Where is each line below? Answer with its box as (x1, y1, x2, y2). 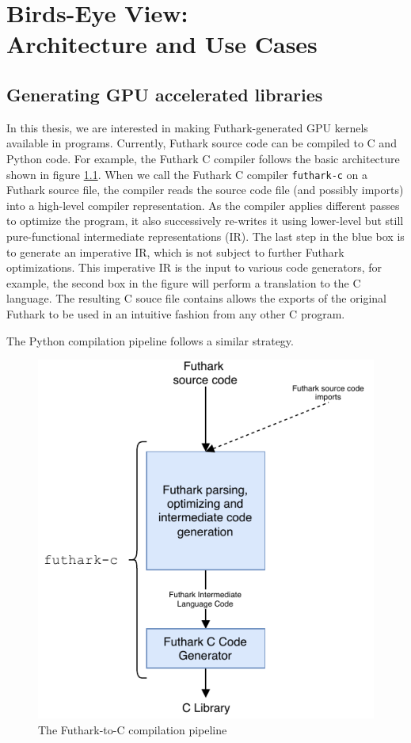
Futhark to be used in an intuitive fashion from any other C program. (6, 305, 345, 322)
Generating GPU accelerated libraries (6, 82, 323, 106)
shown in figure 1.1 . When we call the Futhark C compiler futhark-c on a (6, 166, 368, 182)
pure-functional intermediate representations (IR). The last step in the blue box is (6, 227, 405, 244)
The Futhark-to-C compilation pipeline (38, 721, 227, 737)
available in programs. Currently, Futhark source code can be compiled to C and (6, 135, 397, 151)
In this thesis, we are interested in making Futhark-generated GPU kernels (6, 119, 368, 135)
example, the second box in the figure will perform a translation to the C (6, 274, 361, 291)
